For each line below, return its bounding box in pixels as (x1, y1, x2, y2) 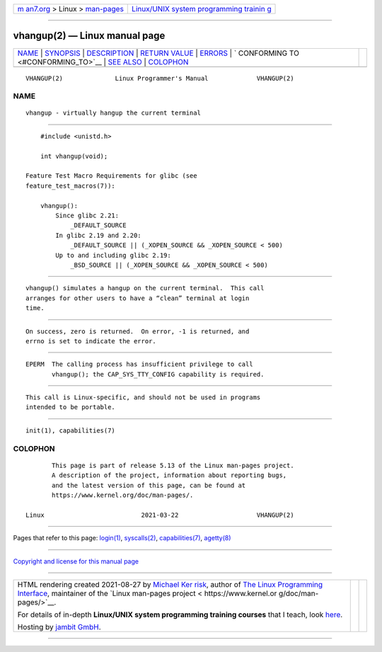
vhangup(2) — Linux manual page (13, 30, 166, 42)
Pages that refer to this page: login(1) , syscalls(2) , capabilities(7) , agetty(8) (13, 534, 231, 542)
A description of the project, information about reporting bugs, (52, 471, 287, 479)
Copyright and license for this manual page (13, 556, 139, 566)
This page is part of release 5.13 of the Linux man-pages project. (52, 461, 294, 469)
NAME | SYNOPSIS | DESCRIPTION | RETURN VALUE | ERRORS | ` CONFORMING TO (17, 48, 300, 58)
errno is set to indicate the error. (25, 337, 157, 345)
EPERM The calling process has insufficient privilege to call (25, 360, 254, 368)
